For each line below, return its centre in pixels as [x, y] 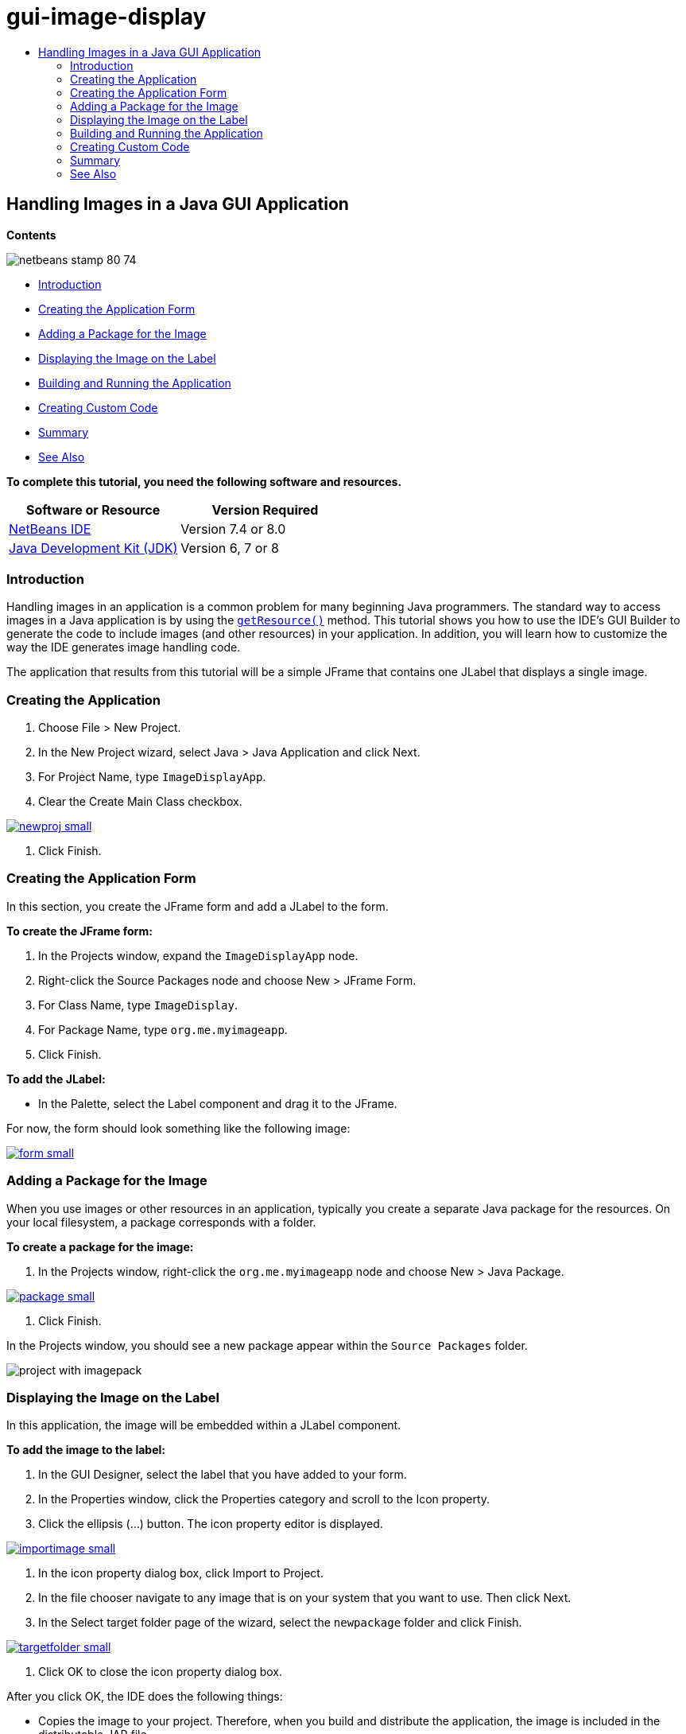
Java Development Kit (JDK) [93, 548]
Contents [31, 235]
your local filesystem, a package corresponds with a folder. [161, 1222]
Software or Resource [93, 509]
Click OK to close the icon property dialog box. [161, 1672]
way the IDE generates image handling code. [124, 647]
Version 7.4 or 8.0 [233, 529]
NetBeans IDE [50, 529]
